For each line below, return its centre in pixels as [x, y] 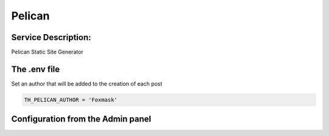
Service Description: [51, 37]
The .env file [36, 69]
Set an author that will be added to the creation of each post [87, 83]
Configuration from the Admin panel [81, 119]
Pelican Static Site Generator [47, 52]
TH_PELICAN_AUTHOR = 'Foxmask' [71, 100]
